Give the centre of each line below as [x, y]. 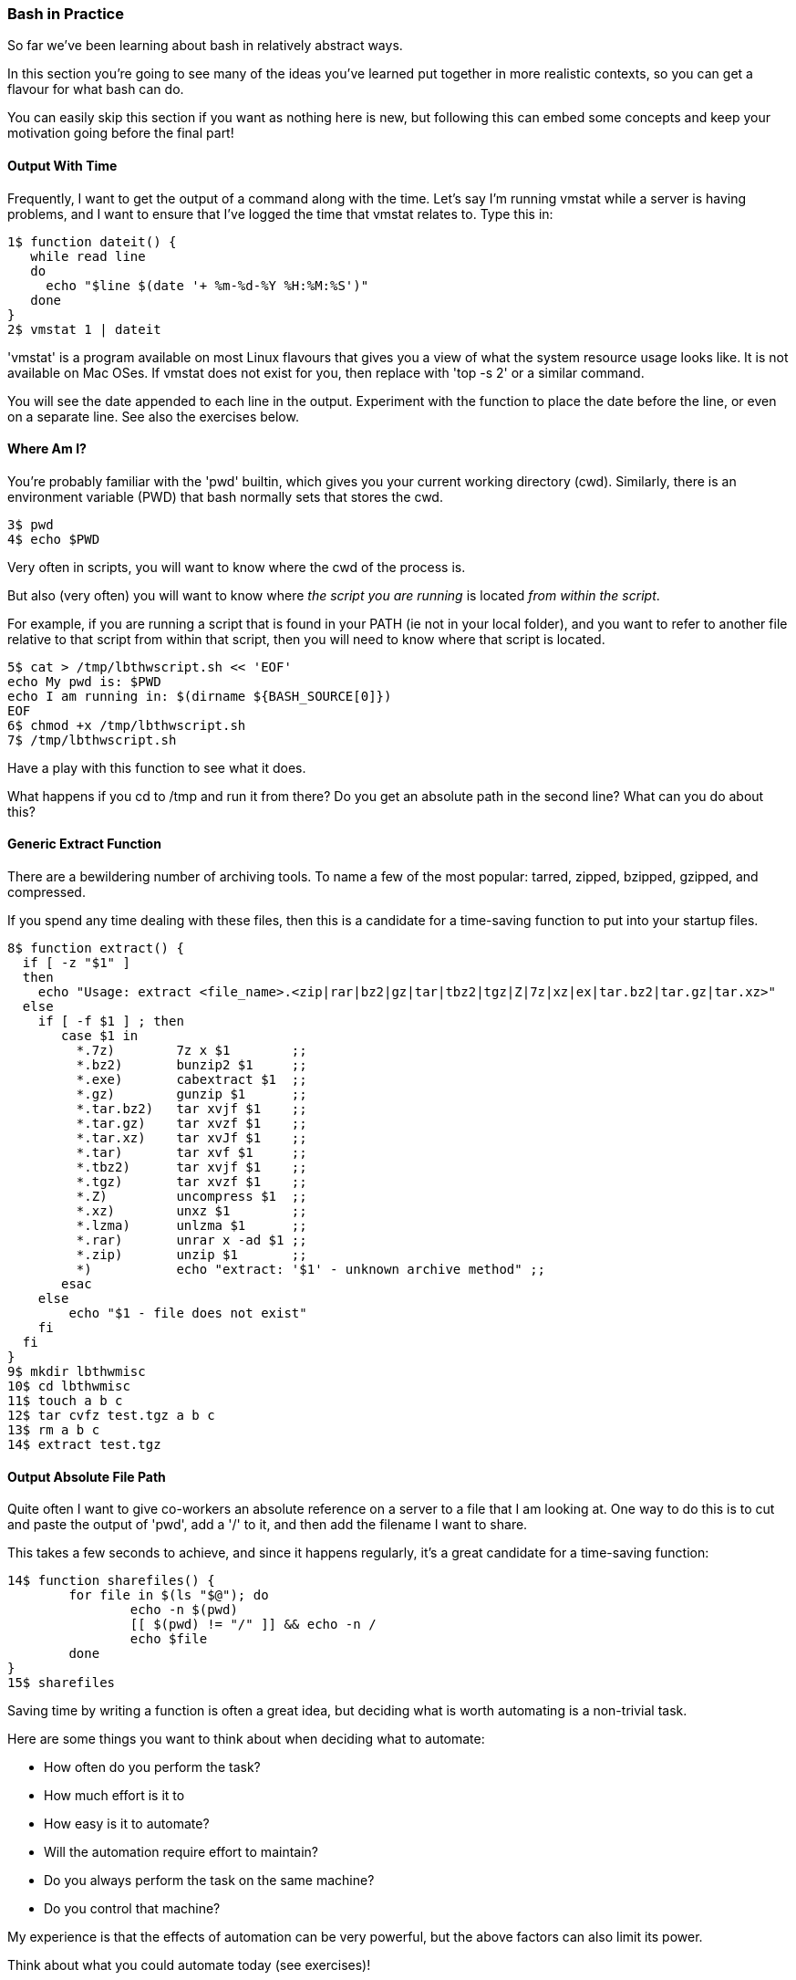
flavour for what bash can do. [96, 89]
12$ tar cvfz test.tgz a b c [111, 1416]
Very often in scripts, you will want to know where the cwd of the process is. [237, 567]
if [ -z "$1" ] [76, 963]
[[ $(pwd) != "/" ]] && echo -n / [253, 1625]
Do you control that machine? [132, 1909]
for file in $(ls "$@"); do [169, 1595]
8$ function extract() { [96, 948]
